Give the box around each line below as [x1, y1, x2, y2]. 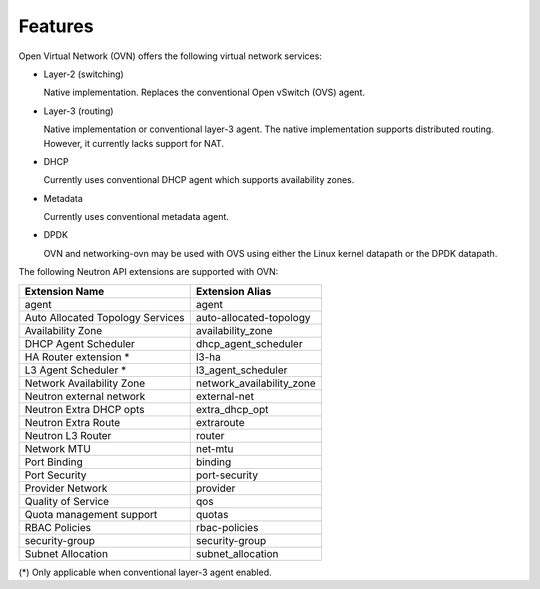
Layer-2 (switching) [43, 68, 124, 80]
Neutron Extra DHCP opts [24, 402, 145, 416]
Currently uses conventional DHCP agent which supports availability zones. [43, 174, 355, 186]
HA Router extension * [24, 350, 130, 364]
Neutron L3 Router [24, 428, 112, 442]
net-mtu [195, 441, 234, 455]
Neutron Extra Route [24, 415, 121, 429]
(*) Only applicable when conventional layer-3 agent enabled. [18, 566, 272, 578]
